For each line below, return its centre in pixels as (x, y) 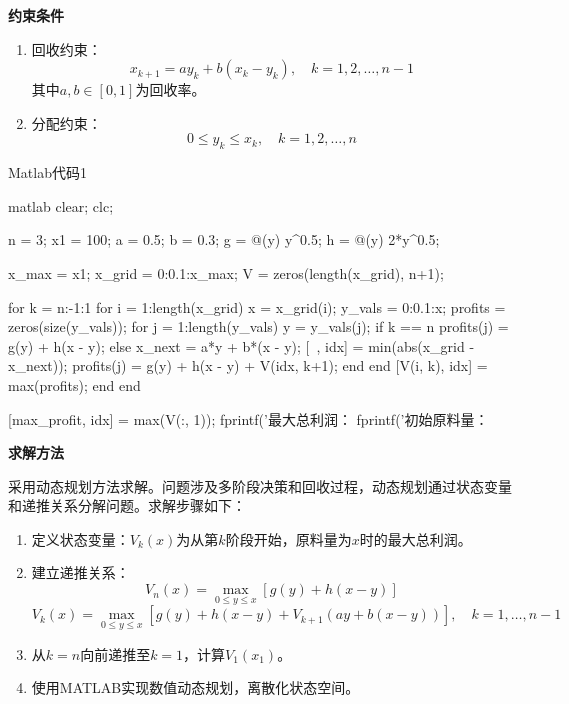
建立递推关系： (80, 572)
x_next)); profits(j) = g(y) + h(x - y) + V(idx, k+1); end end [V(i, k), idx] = (248, 365)
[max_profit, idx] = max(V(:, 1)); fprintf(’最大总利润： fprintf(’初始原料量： (248, 418)
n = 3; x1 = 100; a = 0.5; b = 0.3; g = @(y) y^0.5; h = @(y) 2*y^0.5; (224, 239)
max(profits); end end (74, 384)
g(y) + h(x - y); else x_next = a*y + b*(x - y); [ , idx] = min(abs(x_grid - (241, 345)
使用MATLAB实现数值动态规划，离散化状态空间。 (195, 687)
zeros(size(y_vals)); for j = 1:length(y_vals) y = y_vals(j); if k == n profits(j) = (258, 326)
